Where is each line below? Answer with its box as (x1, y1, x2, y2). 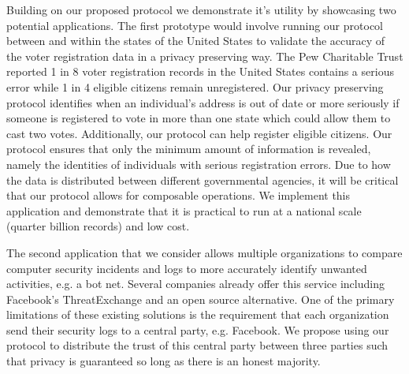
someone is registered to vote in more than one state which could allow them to (6, 110, 391, 126)
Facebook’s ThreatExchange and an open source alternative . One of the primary (6, 290, 395, 307)
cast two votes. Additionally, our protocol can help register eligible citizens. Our (6, 125, 392, 141)
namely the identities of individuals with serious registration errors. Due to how (6, 155, 391, 172)
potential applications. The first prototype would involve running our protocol (6, 17, 383, 33)
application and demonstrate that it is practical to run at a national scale (6, 202, 362, 219)
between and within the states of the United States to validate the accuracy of (6, 32, 385, 49)
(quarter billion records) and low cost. (6, 218, 190, 234)
